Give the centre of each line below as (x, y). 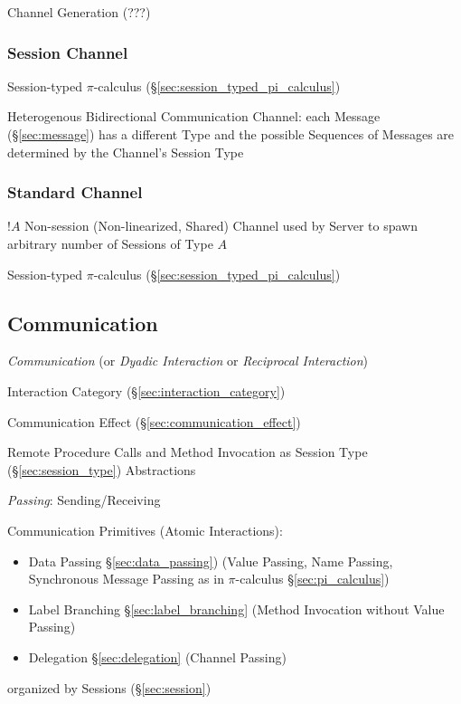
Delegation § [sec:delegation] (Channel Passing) (157, 656)
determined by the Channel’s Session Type (126, 152)
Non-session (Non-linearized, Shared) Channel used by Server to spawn (221, 226)
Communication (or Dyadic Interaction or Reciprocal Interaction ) (188, 361)
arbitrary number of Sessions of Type (110, 243)
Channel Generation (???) (79, 12)
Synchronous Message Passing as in (126, 579)
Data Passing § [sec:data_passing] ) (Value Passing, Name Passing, (211, 561)
